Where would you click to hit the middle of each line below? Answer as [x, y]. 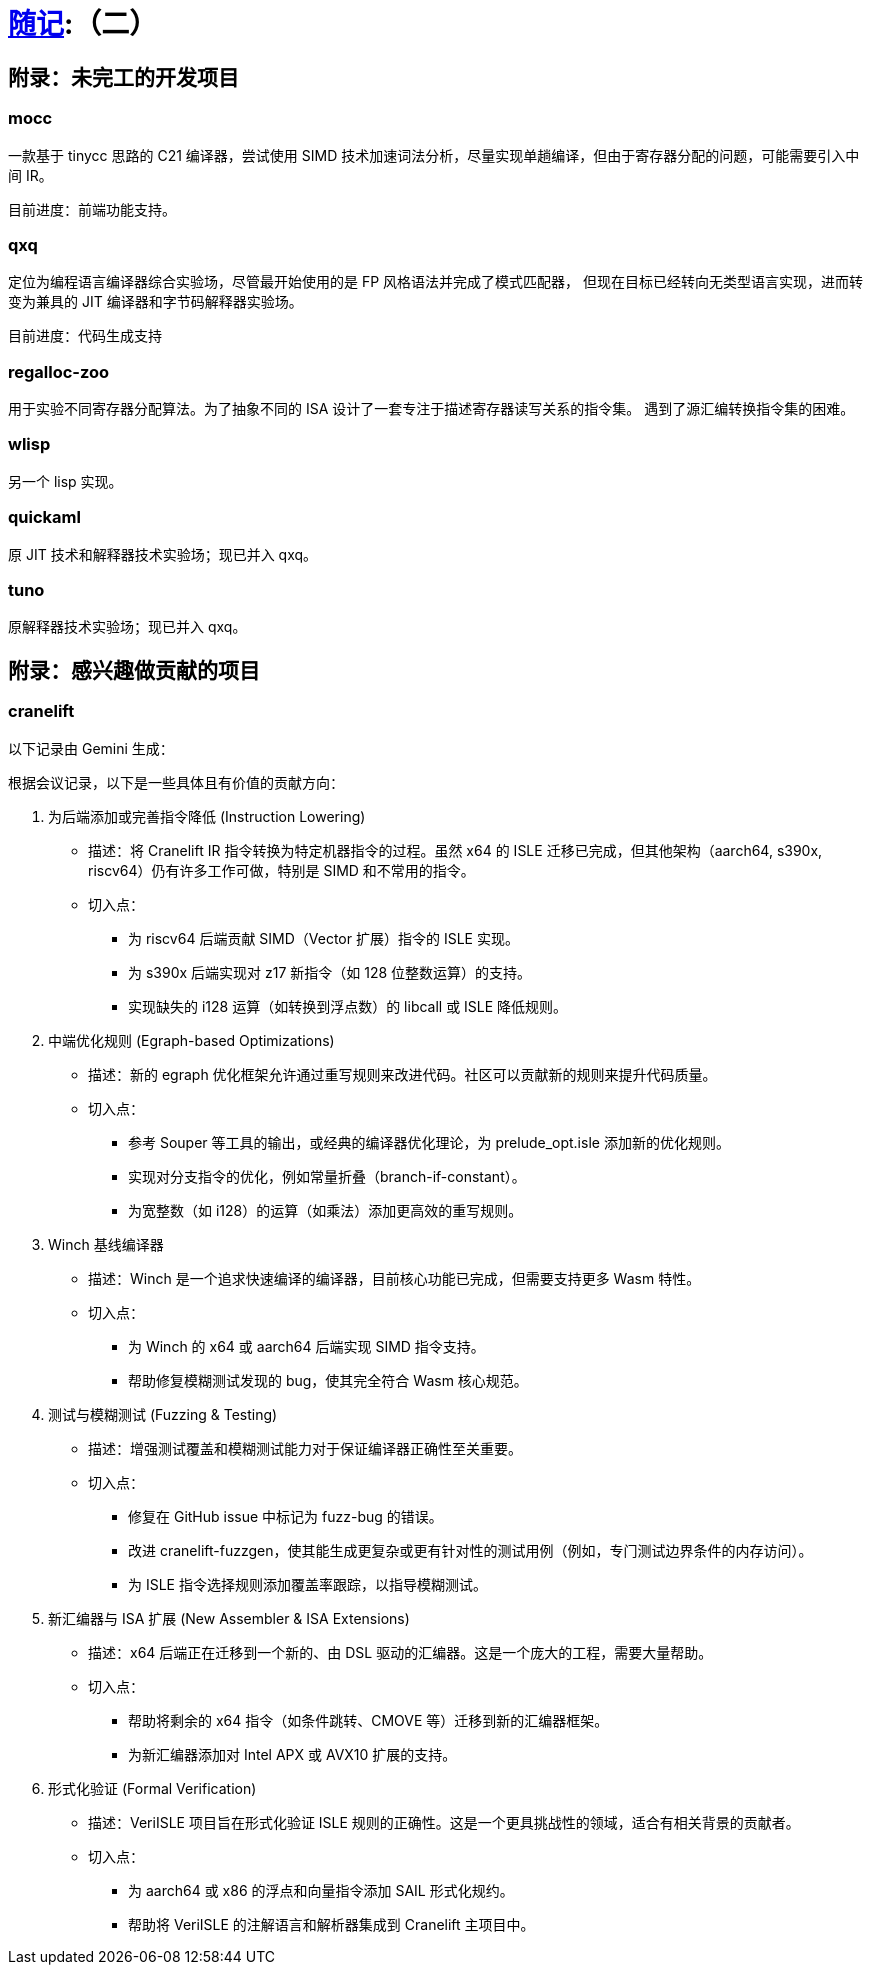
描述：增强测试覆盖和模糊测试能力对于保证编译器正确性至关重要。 [305, 1448]
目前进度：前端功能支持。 [92, 209]
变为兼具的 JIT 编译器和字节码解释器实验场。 [155, 302]
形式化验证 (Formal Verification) [152, 1788]
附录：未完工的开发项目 [123, 77]
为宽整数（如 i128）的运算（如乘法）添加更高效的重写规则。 [325, 1210]
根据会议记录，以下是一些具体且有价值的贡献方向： [176, 782]
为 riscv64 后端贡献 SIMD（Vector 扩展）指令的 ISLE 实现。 [323, 938]
